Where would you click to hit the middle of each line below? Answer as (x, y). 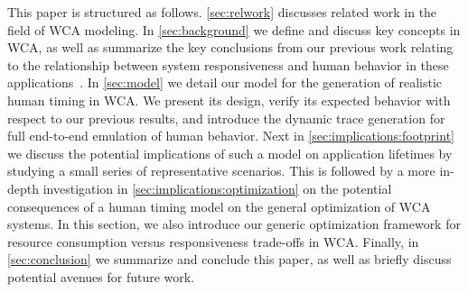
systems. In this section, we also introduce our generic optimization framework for (234, 224)
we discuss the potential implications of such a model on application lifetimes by (230, 153)
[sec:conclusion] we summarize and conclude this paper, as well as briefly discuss (229, 259)
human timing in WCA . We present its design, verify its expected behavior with (229, 100)
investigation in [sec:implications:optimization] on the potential (217, 188)
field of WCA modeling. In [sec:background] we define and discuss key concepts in (234, 29)
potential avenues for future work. (101, 276)
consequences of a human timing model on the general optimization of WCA (219, 206)
